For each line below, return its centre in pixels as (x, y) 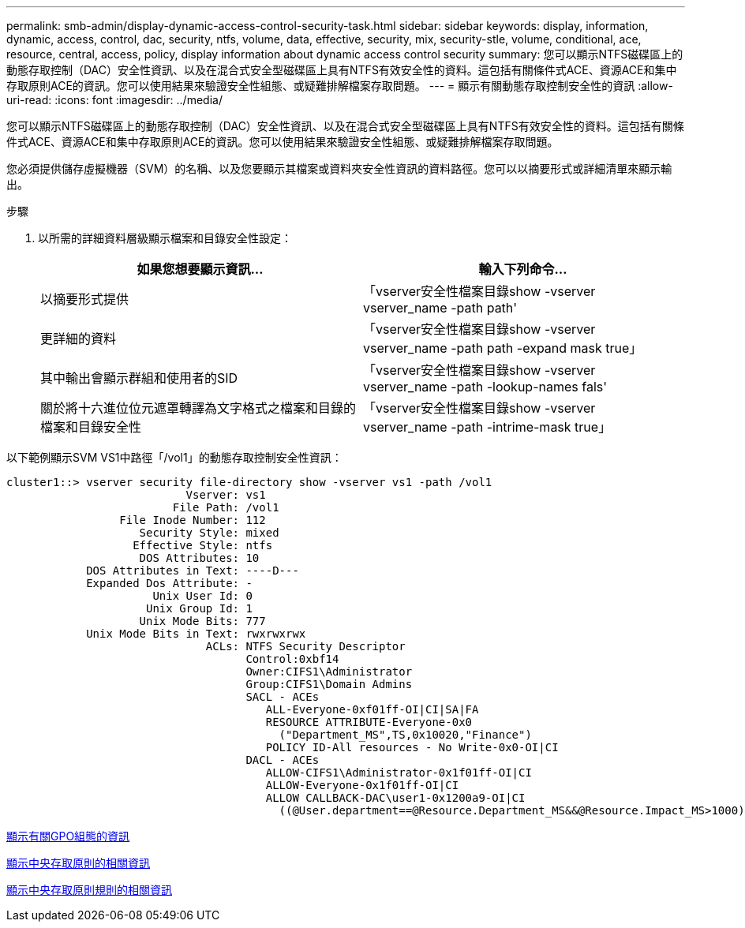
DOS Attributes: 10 (199, 558)
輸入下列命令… (523, 269)
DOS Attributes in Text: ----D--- (193, 571)
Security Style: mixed (209, 533)
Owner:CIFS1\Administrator (329, 672)
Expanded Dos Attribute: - (169, 583)
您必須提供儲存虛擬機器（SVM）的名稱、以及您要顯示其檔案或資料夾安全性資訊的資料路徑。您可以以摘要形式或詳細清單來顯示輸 (339, 168)
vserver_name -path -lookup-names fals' (485, 387)
